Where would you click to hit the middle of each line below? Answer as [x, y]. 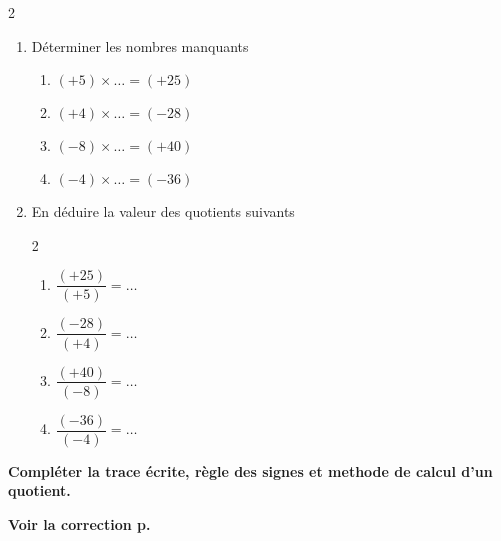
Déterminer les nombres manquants [140, 45]
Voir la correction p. [79, 523]
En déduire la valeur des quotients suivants [163, 211]
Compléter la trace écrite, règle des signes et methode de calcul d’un [250, 470]
